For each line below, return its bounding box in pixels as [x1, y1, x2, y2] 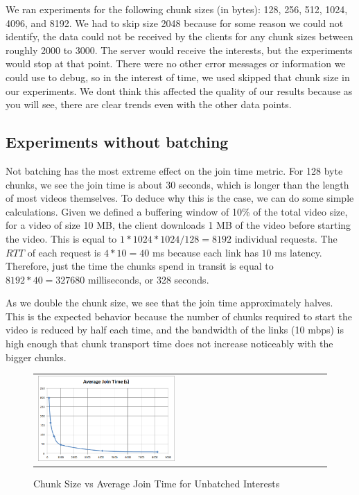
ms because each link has [152, 245, 259, 259]
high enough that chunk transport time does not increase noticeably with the [6, 336, 333, 351]
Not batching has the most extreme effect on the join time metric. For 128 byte [6, 163, 343, 177]
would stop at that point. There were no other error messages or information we [6, 56, 346, 71]
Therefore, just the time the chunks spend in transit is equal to [6, 259, 274, 273]
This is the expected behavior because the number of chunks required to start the [6, 309, 352, 323]
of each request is [27, 245, 101, 259]
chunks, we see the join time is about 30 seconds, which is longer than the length [6, 177, 349, 191]
